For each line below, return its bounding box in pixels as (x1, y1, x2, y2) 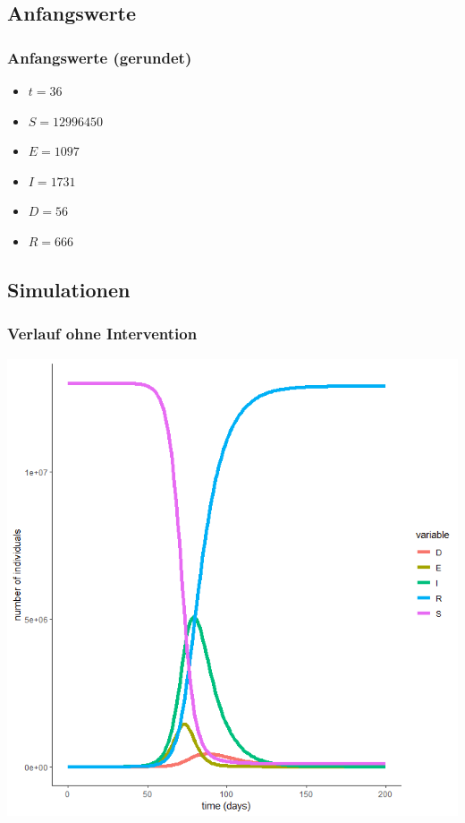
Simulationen (7, 275, 131, 303)
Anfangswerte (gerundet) (7, 46, 192, 68)
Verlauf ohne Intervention (7, 322, 198, 345)
